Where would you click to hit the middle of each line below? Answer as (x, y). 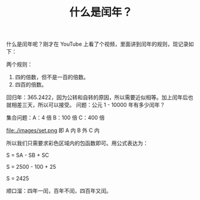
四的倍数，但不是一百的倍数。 (52, 77)
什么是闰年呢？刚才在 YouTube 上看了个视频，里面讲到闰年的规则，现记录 (98, 44)
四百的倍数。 (31, 85)
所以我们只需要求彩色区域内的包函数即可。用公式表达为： (77, 143)
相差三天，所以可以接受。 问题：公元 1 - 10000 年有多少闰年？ (88, 105)
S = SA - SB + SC (28, 155)
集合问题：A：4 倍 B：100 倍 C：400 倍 (56, 118)
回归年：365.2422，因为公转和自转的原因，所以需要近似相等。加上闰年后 (97, 97)
